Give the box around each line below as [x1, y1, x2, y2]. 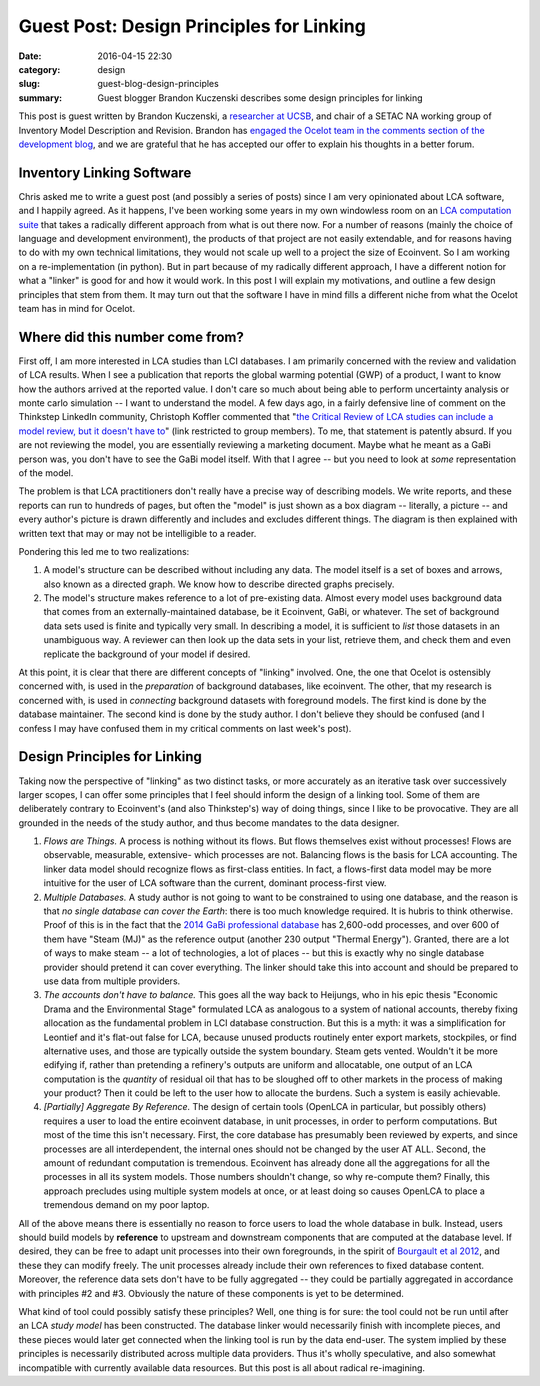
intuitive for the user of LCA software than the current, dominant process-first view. [43, 877, 387, 889]
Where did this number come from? [18, 328, 244, 345]
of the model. [18, 466, 74, 479]
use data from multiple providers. [43, 975, 181, 987]
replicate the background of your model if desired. [43, 648, 251, 660]
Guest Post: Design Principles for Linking [18, 15, 367, 37]
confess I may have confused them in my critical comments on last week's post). [18, 722, 352, 734]
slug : [18, 78, 40, 90]
